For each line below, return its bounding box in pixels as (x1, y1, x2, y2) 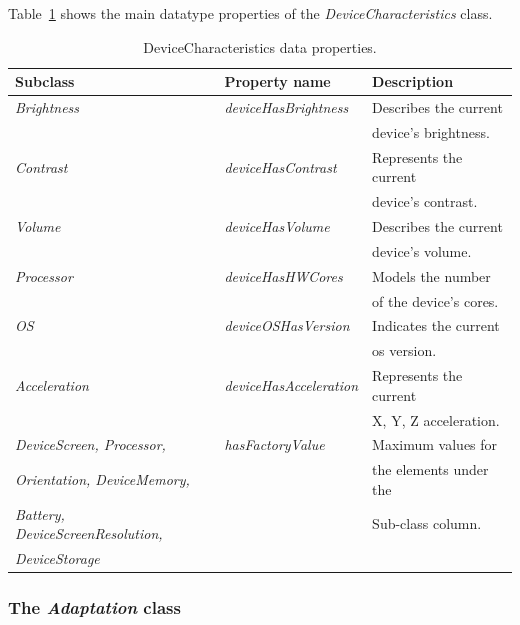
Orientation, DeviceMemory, (15, 468, 190, 489)
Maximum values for (372, 434, 498, 455)
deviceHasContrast (224, 156, 337, 177)
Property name (224, 71, 331, 92)
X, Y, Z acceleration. (372, 409, 500, 430)
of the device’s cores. (372, 290, 499, 311)
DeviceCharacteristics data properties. (143, 36, 377, 57)
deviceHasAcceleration (224, 374, 359, 395)
